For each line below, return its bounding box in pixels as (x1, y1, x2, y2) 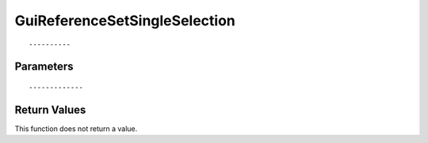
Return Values (14, 103, 86, 116)
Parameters (14, 60, 74, 73)
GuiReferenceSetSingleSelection (14, 12, 235, 29)
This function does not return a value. (14, 123, 138, 134)
